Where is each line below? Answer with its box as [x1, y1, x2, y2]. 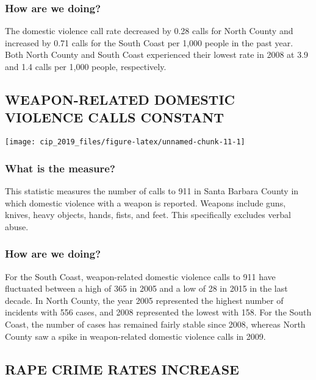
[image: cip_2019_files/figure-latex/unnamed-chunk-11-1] [5, 138, 245, 147]
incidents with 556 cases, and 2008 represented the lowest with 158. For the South [5, 306, 312, 318]
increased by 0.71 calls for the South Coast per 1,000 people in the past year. [5, 36, 293, 49]
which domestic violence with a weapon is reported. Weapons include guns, [5, 196, 286, 209]
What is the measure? [5, 160, 115, 175]
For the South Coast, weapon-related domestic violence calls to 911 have [5, 270, 276, 283]
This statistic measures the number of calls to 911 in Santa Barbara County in [5, 185, 299, 197]
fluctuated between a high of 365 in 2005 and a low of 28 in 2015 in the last [5, 282, 288, 295]
